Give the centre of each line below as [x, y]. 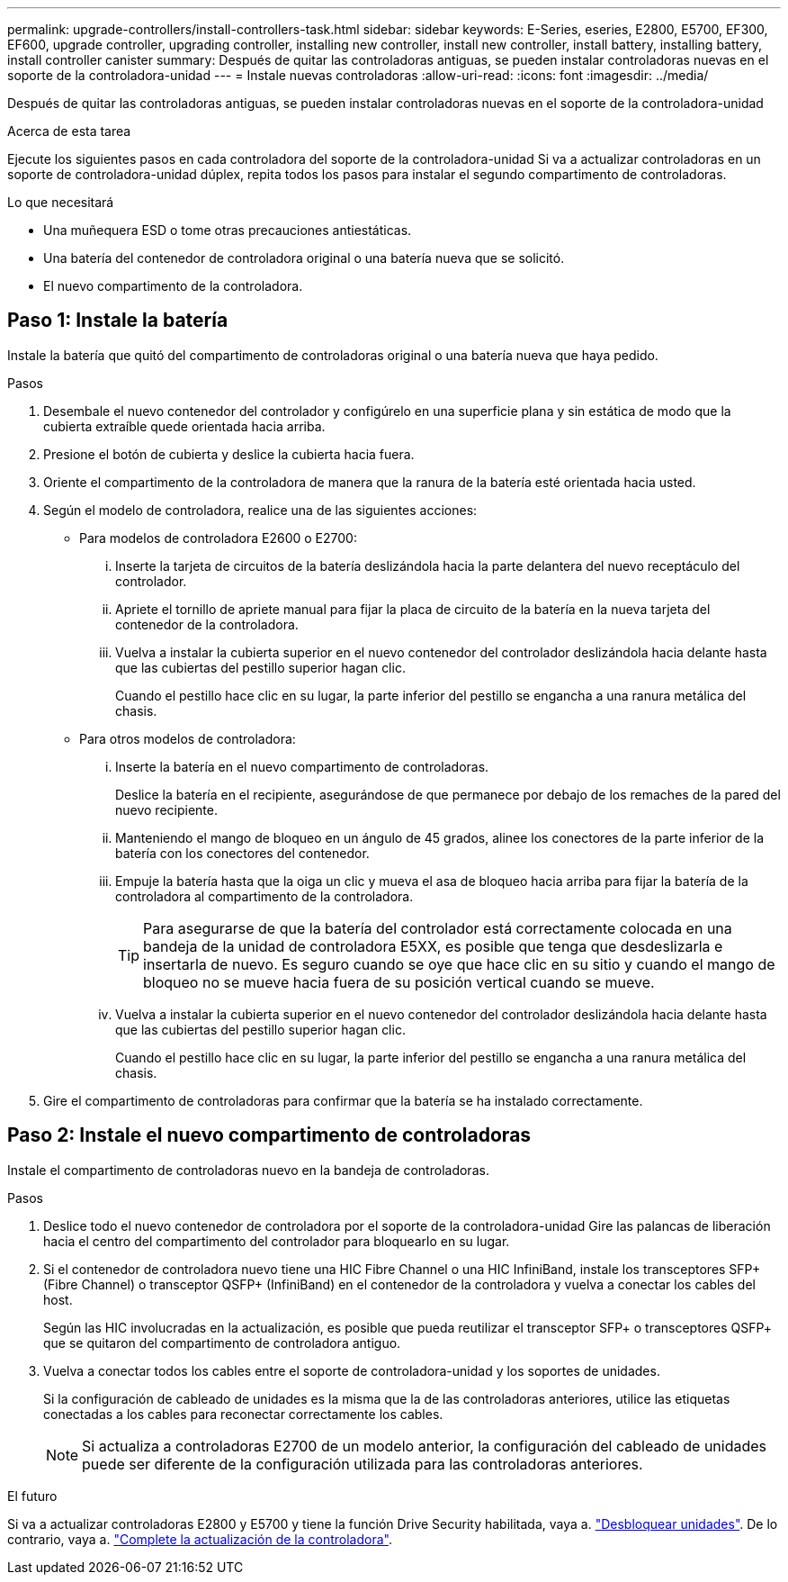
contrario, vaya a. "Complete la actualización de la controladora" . [200, 1539]
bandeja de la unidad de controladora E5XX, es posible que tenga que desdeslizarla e [433, 946]
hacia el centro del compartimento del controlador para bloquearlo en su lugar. [277, 1241]
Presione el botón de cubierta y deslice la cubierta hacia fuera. [229, 454]
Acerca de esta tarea [69, 131]
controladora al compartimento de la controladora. [264, 896]
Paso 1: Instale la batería [118, 321]
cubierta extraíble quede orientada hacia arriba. [184, 426]
